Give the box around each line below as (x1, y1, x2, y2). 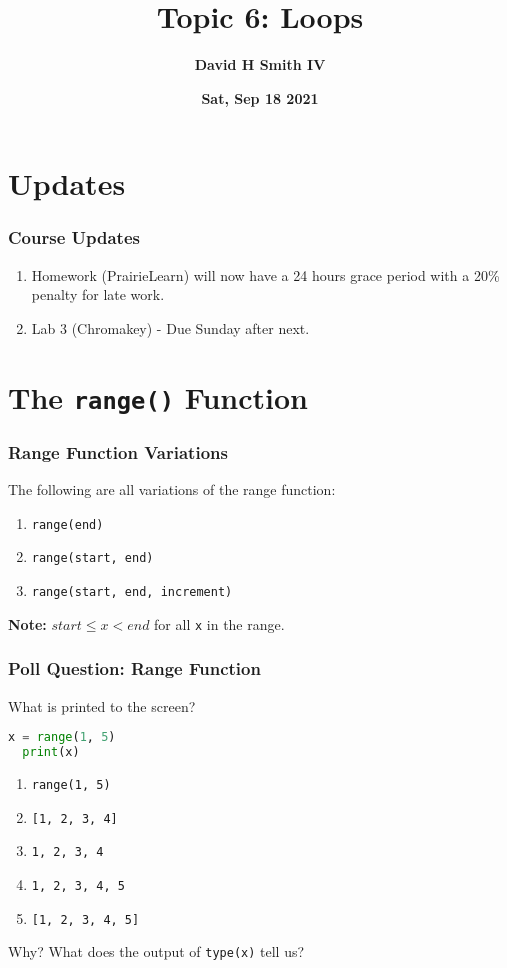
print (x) (22, 745, 80, 760)
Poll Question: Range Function (8, 656, 261, 681)
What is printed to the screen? (8, 695, 196, 716)
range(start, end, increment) (31, 585, 233, 600)
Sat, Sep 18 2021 (201, 87, 319, 108)
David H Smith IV (194, 54, 326, 75)
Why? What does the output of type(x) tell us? (8, 941, 305, 962)
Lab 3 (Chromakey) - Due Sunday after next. (31, 317, 310, 338)
